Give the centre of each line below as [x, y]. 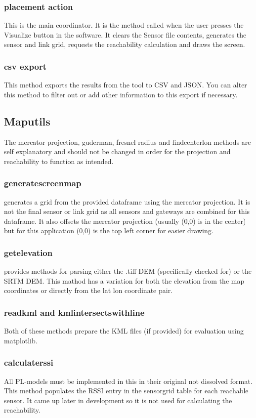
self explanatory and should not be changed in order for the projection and [117, 151]
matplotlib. [21, 340]
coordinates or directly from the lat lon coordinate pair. [88, 290]
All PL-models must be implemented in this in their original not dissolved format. [128, 381]
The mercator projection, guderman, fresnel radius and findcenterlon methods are [128, 142]
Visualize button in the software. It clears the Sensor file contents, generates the [125, 34]
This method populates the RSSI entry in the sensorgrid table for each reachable [126, 391]
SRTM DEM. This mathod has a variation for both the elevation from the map [124, 280]
